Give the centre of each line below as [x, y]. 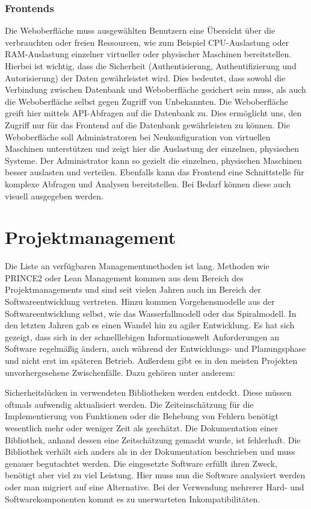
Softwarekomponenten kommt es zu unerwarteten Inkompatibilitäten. [133, 498]
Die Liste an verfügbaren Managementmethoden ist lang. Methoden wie [137, 266]
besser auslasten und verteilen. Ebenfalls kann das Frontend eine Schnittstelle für [155, 172]
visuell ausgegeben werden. [54, 195]
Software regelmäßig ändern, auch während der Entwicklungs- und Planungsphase [155, 348]
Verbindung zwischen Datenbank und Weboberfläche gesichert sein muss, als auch [155, 89]
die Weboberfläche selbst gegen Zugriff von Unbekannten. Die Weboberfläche [146, 101]
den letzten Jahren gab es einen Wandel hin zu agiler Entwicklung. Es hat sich [150, 325]
